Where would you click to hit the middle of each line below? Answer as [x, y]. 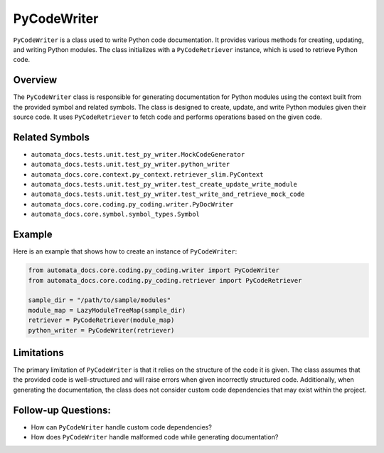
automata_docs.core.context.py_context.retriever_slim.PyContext [147, 174]
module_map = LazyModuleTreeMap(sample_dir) [107, 310]
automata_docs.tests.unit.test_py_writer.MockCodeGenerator [138, 154]
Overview [35, 80]
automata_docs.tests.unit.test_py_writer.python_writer [130, 165]
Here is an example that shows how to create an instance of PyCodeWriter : [125, 251]
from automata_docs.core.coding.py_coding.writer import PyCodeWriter [154, 270]
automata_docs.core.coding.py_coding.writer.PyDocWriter [132, 204]
